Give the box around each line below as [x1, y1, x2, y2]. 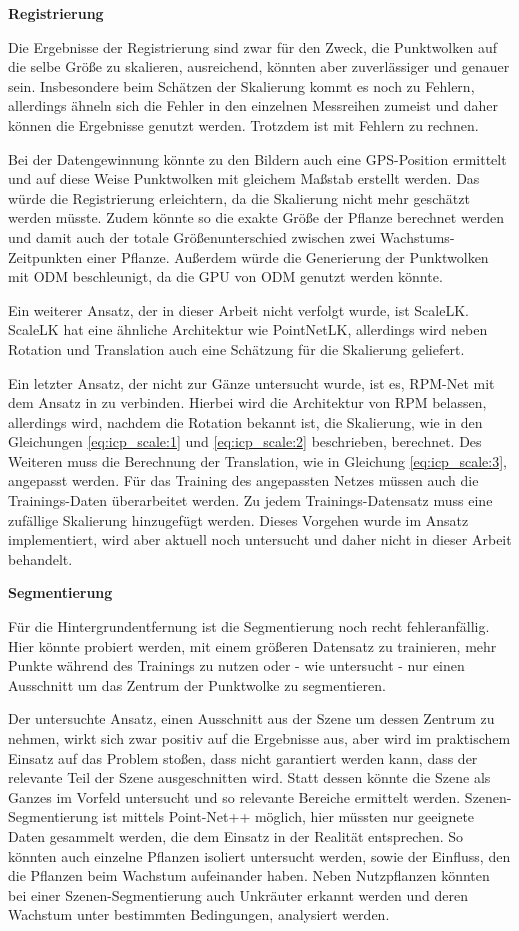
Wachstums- [380, 226, 455, 247]
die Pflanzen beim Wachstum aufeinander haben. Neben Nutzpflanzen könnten [8, 865, 490, 886]
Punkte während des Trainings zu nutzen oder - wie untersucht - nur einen [8, 655, 465, 676]
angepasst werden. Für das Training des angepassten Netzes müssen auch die [8, 470, 479, 491]
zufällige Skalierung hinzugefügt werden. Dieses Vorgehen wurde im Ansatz [8, 509, 469, 530]
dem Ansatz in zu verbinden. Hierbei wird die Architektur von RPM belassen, [8, 392, 487, 413]
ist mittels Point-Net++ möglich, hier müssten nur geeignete [102, 806, 475, 827]
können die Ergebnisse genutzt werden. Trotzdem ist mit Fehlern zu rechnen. [8, 114, 479, 135]
